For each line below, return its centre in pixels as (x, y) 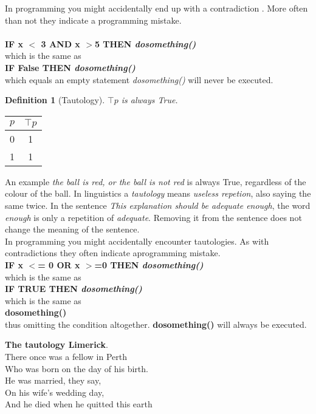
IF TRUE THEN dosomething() (74, 289)
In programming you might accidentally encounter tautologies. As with (137, 241)
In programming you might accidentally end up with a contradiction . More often (156, 8)
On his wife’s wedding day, (55, 392)
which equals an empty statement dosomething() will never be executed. (139, 79)
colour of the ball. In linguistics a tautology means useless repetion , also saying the (158, 193)
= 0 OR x (59, 264)
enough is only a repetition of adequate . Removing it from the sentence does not (153, 217)
